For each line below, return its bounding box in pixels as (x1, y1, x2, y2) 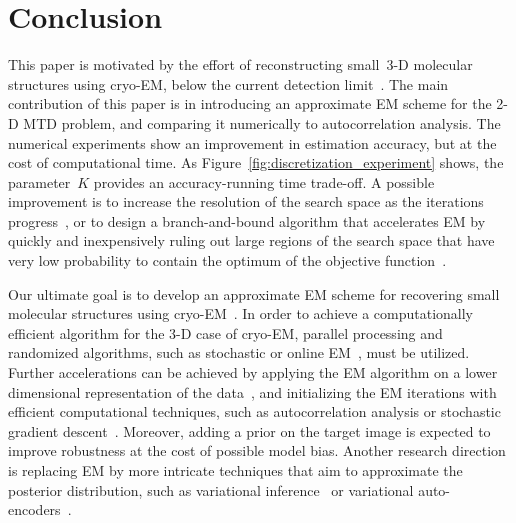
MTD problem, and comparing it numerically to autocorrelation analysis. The (23, 112, 501, 133)
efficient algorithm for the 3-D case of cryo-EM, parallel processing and (8, 322, 443, 343)
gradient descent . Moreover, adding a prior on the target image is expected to (8, 420, 491, 441)
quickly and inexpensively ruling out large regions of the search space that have (8, 230, 495, 251)
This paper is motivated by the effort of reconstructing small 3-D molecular (8, 54, 473, 75)
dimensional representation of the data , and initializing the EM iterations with (8, 381, 497, 402)
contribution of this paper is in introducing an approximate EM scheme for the (8, 93, 492, 114)
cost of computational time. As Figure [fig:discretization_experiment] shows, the (8, 152, 504, 173)
